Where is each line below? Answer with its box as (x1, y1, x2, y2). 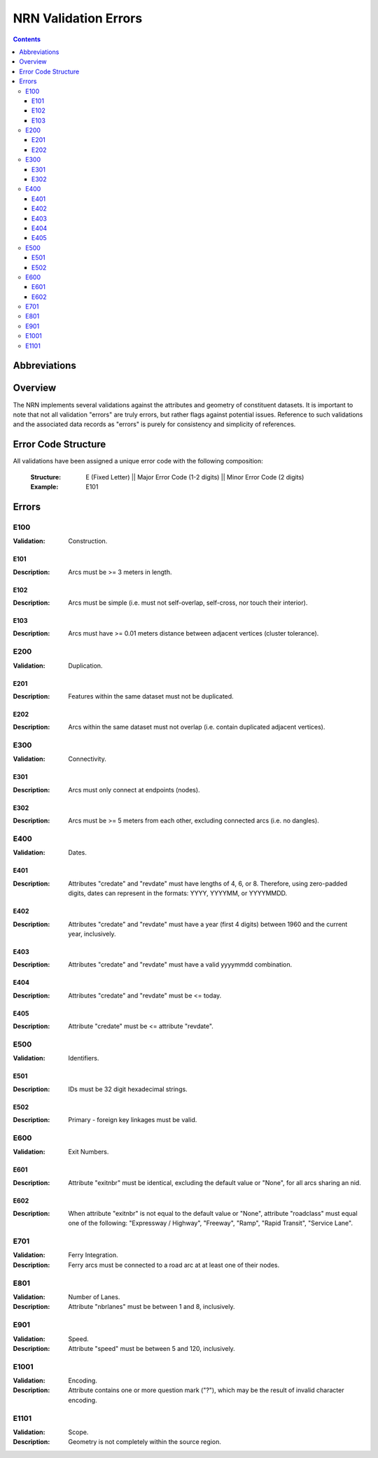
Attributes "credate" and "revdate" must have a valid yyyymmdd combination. (68, 960, 293, 969)
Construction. (68, 537, 108, 545)
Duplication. (68, 661, 103, 670)
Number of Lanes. (68, 1293, 120, 1301)
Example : (30, 483, 59, 491)
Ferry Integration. (68, 1251, 118, 1259)
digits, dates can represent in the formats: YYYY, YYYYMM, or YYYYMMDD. (68, 889, 288, 897)
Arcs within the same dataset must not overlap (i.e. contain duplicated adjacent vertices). (68, 723, 325, 731)
